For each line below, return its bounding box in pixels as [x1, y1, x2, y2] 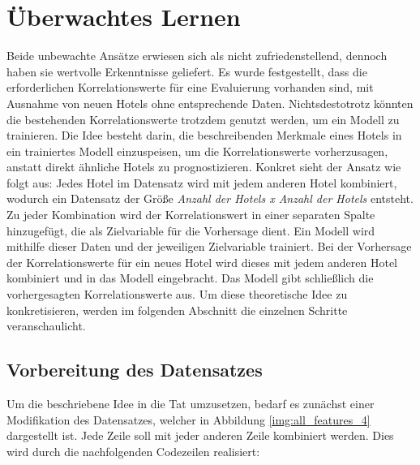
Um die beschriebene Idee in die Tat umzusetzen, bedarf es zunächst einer [6, 395, 375, 412]
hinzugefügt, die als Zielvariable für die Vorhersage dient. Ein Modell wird [6, 222, 375, 239]
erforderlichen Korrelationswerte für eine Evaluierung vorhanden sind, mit [6, 79, 374, 96]
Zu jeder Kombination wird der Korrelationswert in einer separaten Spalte [6, 206, 375, 223]
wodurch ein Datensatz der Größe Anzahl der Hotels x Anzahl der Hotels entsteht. [6, 190, 414, 207]
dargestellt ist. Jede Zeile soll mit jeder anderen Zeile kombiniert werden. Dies [6, 427, 394, 444]
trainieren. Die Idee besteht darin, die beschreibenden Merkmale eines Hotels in [6, 127, 402, 144]
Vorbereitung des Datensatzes [6, 357, 263, 382]
